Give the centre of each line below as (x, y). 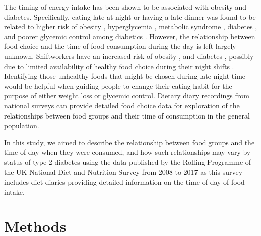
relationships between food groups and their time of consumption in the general (127, 115)
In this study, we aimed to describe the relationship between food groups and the (129, 142)
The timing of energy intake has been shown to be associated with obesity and (125, 7)
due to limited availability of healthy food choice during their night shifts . (119, 66)
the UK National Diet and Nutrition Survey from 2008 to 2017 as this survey (123, 172)
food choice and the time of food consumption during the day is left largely (120, 46)
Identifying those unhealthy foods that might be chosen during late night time (125, 76)
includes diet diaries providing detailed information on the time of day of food (124, 182)
